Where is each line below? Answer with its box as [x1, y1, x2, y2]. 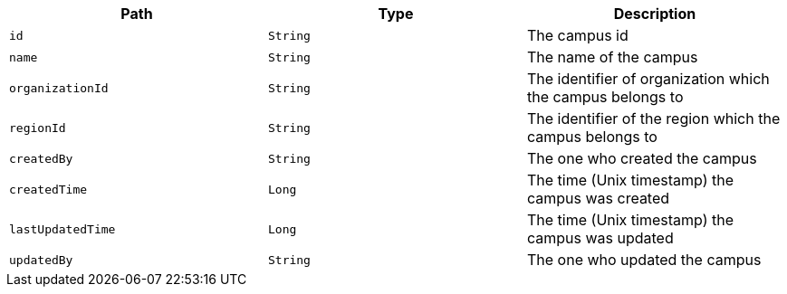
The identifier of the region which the [526, 109, 781, 128]
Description [613, 5, 696, 23]
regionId [9, 120, 66, 135]
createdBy [9, 151, 73, 166]
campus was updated [526, 229, 674, 247]
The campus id [526, 26, 629, 44]
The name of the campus [526, 48, 698, 66]
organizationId [9, 81, 109, 95]
